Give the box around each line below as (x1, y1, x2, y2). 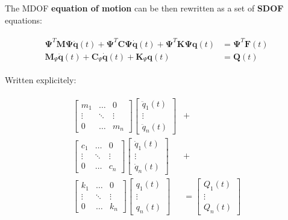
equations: (5, 13, 42, 26)
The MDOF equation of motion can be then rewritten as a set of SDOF (5, 2, 284, 14)
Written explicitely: (5, 74, 77, 86)
